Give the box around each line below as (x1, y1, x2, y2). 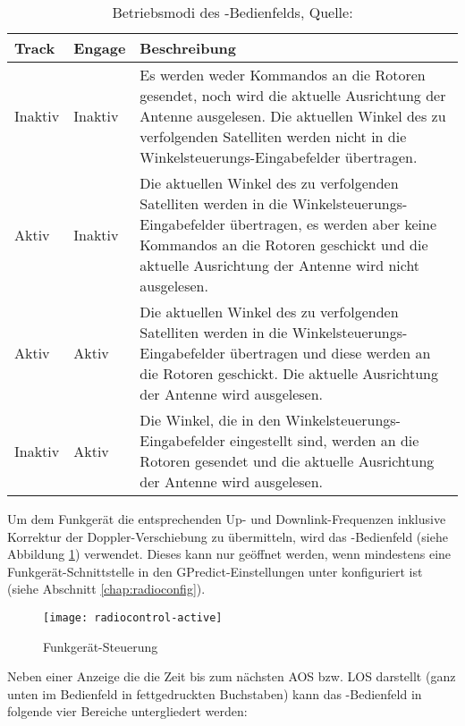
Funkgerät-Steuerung (43, 637, 158, 655)
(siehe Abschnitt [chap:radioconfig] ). (7, 579, 206, 598)
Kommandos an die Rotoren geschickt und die (139, 234, 428, 255)
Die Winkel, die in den (139, 409, 281, 430)
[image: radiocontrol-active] (43, 611, 223, 624)
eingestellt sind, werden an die (230, 430, 419, 451)
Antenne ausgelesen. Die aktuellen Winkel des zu (139, 106, 446, 126)
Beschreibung (139, 38, 237, 58)
